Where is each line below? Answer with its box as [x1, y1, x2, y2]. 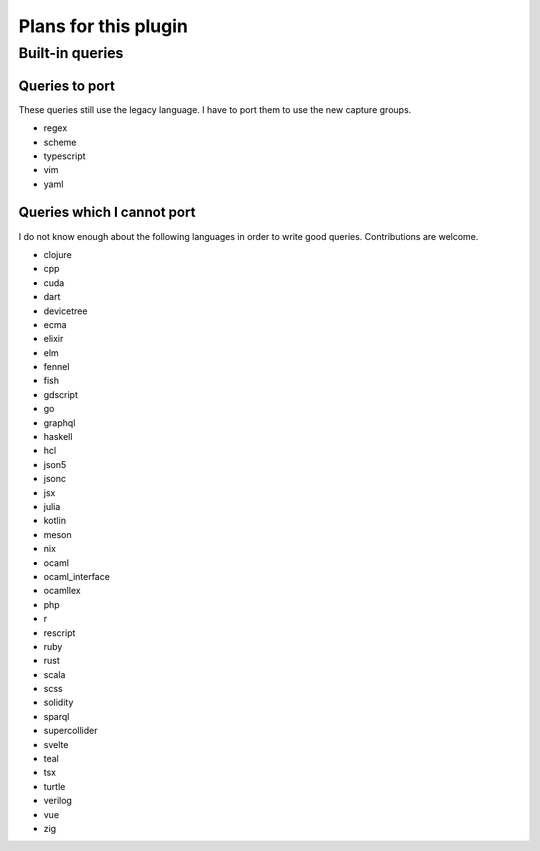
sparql [43, 710, 70, 722]
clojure [43, 248, 72, 260]
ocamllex [43, 585, 81, 597]
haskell [43, 431, 73, 443]
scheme [43, 136, 77, 148]
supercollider [43, 725, 99, 737]
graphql [43, 416, 76, 429]
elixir [43, 333, 64, 345]
